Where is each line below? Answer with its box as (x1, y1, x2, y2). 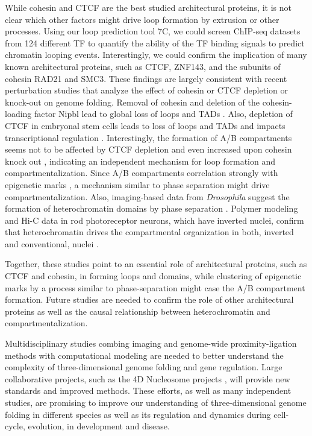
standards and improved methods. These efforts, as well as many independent (5, 384, 292, 397)
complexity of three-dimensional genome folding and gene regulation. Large (5, 361, 282, 373)
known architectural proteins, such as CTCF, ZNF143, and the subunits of (5, 60, 281, 72)
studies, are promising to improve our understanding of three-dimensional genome (5, 396, 307, 408)
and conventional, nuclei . (5, 237, 99, 250)
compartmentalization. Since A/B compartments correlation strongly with (5, 166, 278, 179)
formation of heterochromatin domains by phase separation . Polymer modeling (5, 202, 298, 215)
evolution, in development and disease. (28, 420, 170, 432)
